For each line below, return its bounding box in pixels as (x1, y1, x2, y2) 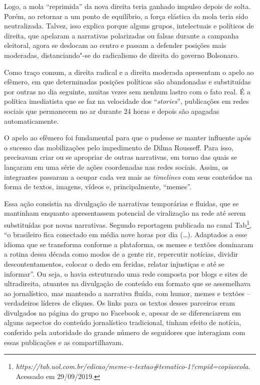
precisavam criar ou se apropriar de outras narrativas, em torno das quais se (4, 152, 237, 162)
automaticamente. (4, 115, 59, 126)
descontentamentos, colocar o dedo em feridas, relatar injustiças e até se (4, 258, 224, 269)
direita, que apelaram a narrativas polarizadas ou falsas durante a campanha (4, 30, 239, 40)
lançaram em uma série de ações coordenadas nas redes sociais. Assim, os (4, 161, 228, 172)
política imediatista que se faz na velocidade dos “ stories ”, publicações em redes (4, 96, 249, 106)
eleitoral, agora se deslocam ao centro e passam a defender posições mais (4, 40, 226, 50)
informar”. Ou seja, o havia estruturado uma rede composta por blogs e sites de (4, 268, 247, 279)
